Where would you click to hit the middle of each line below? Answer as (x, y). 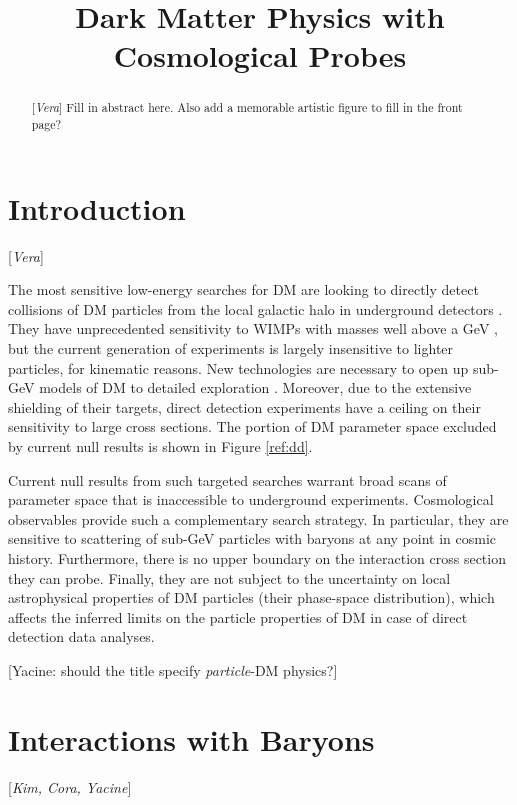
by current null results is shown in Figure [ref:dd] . (160, 445)
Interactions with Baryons (191, 738)
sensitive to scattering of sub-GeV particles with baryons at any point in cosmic (252, 538)
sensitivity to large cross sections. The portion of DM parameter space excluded (252, 426)
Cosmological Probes (260, 55)
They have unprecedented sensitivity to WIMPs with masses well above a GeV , (253, 328)
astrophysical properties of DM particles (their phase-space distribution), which (251, 597)
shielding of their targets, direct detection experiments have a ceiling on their (244, 406)
